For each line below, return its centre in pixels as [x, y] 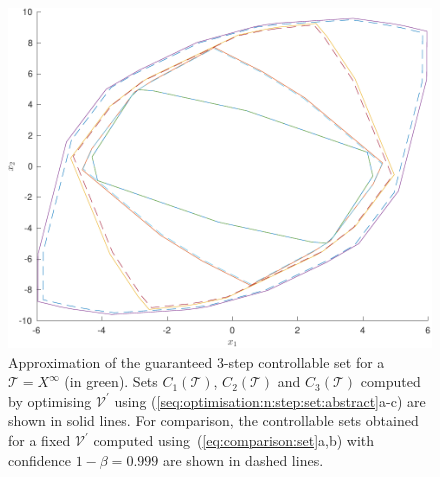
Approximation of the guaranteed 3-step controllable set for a [196, 361]
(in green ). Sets [111, 381]
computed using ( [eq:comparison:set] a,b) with [234, 440]
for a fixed [39, 440]
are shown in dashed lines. [243, 459]
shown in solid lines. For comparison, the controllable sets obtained [213, 420]
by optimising [50, 400]
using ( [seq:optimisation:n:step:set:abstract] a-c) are [270, 400]
